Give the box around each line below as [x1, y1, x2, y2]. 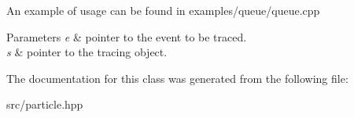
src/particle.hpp [6, 96, 83, 113]
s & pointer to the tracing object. [6, 44, 168, 60]
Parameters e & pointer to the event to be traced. [6, 28, 247, 45]
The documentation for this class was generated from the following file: [6, 70, 348, 86]
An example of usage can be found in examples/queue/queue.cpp [6, 2, 320, 18]
